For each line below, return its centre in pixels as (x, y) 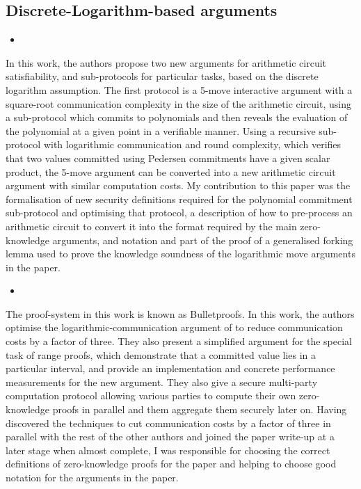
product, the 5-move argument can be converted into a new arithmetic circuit (171, 171)
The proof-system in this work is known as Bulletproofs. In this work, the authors (180, 313)
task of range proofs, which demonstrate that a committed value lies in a (161, 354)
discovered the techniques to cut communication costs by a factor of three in (168, 423)
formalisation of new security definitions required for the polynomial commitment (179, 199)
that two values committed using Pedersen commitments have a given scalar (168, 158)
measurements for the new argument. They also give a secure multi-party (162, 382)
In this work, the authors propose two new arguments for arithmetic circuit (166, 62)
